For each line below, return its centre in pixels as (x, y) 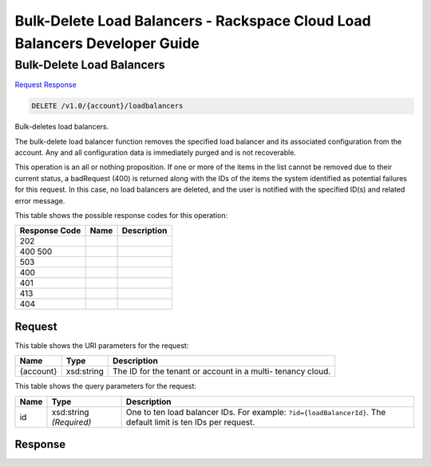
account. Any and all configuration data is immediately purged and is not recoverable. (156, 152)
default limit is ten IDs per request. (190, 421)
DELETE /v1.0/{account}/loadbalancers (107, 106)
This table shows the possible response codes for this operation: (121, 215)
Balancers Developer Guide (107, 43)
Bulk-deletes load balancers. (62, 127)
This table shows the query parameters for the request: (106, 386)
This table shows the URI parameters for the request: (102, 345)
